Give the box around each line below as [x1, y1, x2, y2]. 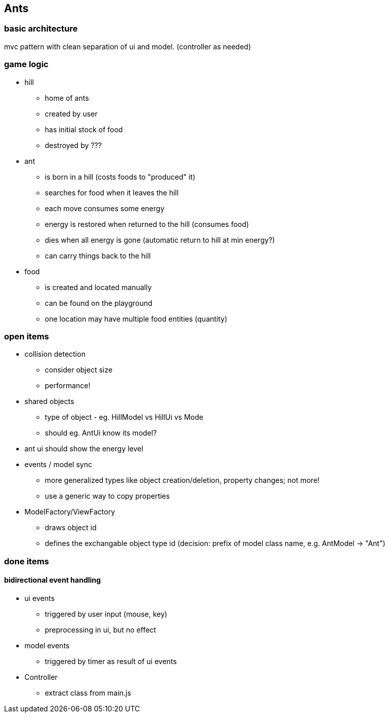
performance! [45, 381, 91, 390]
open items [4, 331, 49, 341]
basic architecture [4, 23, 78, 34]
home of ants [45, 93, 89, 102]
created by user [45, 109, 98, 118]
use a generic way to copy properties [45, 492, 170, 501]
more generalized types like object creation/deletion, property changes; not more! [45, 476, 320, 485]
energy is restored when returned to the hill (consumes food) [45, 219, 249, 228]
